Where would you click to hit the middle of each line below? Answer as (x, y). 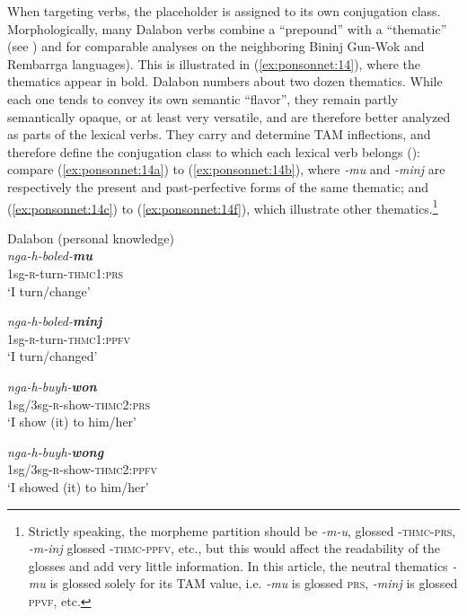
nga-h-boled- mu (50, 255)
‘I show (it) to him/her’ (72, 422)
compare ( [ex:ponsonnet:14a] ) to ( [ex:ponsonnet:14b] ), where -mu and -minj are (226, 169)
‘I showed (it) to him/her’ (78, 486)
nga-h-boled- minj (55, 321)
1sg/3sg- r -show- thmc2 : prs (79, 404)
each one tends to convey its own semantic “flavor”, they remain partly (203, 98)
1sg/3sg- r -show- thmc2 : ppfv (83, 469)
